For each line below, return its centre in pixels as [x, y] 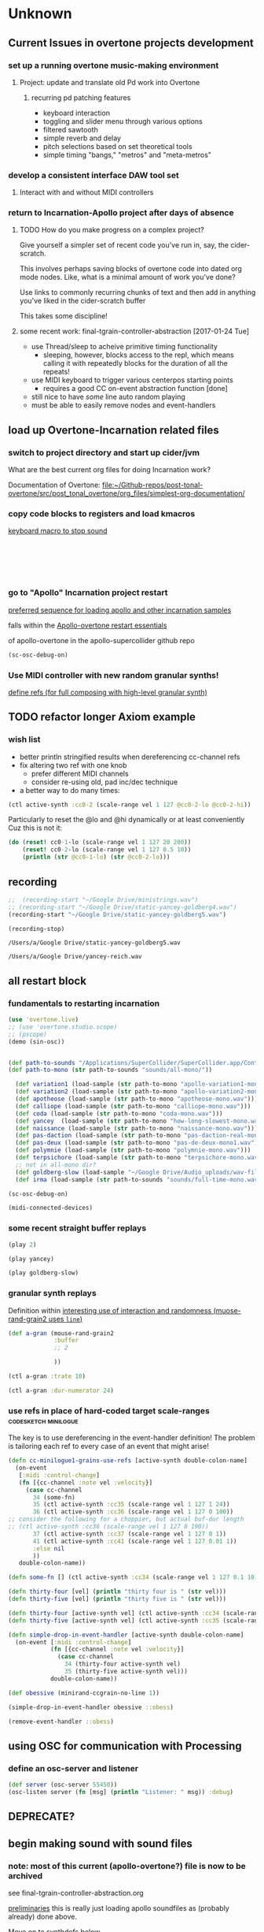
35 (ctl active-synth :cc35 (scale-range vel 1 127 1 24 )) [131, 1505]
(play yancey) [31, 1259]
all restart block [47, 981]
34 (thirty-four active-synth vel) [122, 1664]
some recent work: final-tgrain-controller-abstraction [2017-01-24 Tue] [134, 331]
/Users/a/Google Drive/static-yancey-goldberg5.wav [94, 943]
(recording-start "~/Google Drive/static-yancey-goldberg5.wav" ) [117, 914]
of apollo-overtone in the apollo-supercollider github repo [101, 640]
